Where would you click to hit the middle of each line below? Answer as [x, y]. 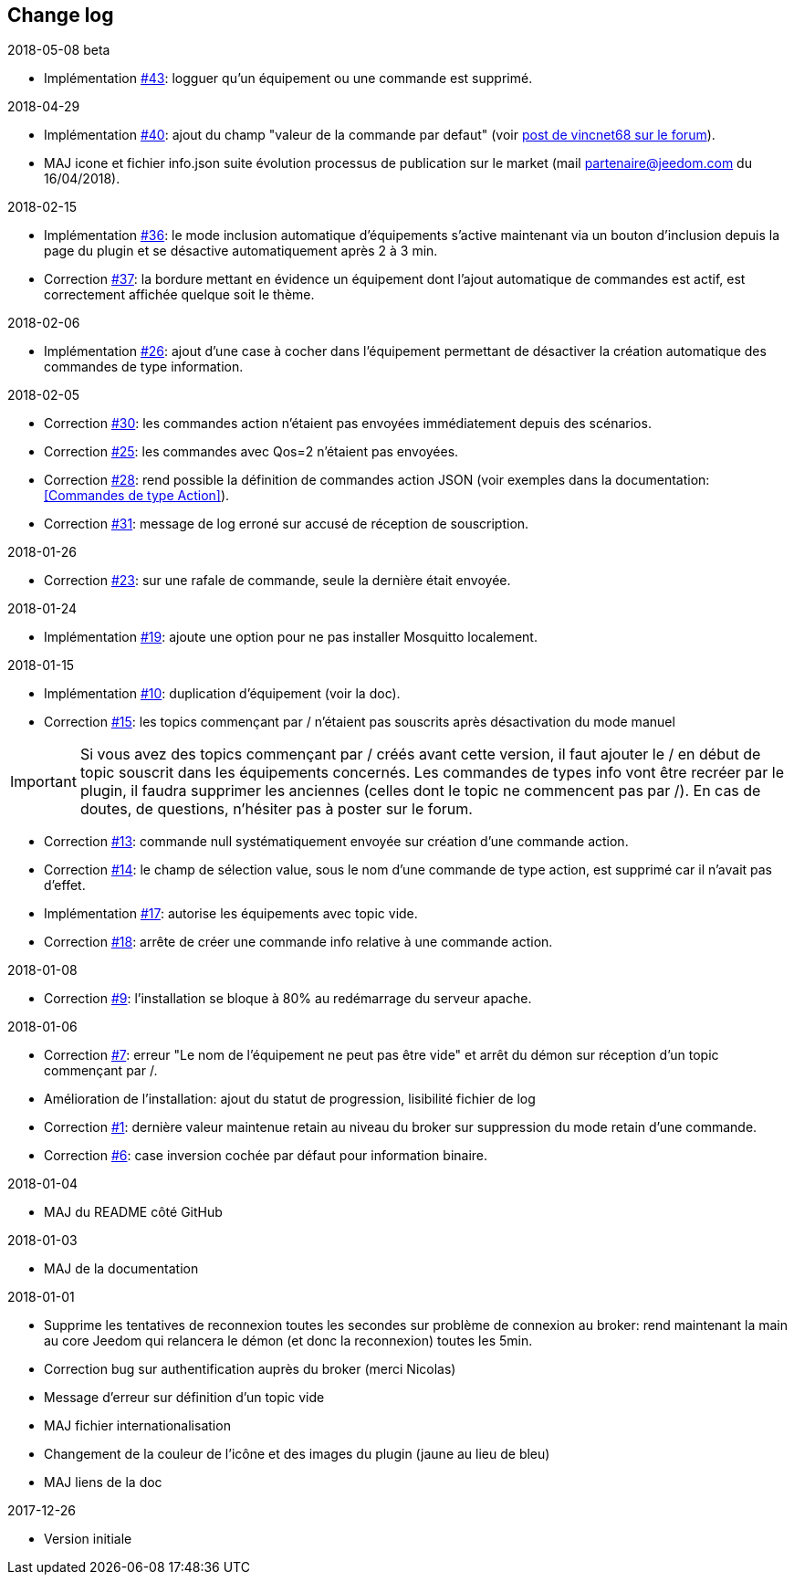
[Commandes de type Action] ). [137, 496]
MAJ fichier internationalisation [137, 1426]
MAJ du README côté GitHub [133, 1212]
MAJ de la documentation [121, 1269]
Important [43, 782]
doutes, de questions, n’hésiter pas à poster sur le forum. [276, 809]
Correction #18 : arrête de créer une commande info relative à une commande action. [298, 942]
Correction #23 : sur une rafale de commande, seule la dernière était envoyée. [277, 581]
